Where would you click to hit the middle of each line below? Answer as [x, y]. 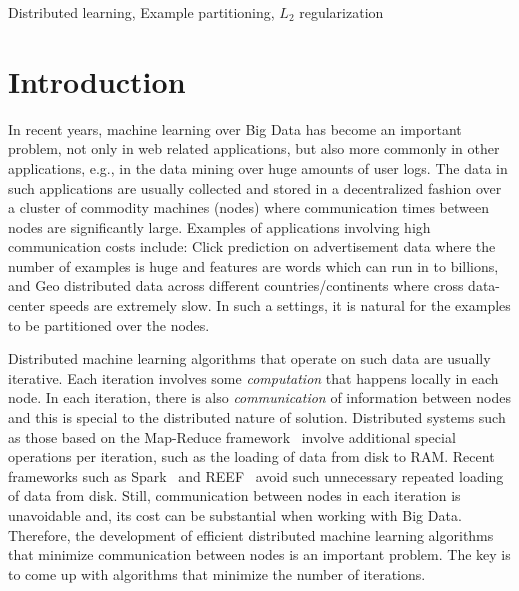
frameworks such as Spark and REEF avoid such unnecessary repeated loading [256, 475]
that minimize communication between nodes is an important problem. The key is [259, 554]
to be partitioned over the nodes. [109, 324]
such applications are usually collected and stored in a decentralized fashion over [255, 187]
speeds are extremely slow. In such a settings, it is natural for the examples [280, 305]
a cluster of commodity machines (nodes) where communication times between [248, 207]
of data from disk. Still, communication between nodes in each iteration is [234, 495]
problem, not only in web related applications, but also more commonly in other [254, 148]
